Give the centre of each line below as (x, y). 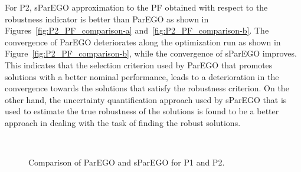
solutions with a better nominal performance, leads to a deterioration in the (142, 76)
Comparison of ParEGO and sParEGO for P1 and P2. (127, 162)
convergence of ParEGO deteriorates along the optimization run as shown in (143, 42)
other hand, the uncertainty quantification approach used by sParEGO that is (146, 99)
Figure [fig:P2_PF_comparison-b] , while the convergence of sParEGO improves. (151, 53)
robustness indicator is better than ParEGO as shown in (107, 19)
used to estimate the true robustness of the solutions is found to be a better (142, 111)
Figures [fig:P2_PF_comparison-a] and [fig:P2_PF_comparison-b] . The (137, 30)
